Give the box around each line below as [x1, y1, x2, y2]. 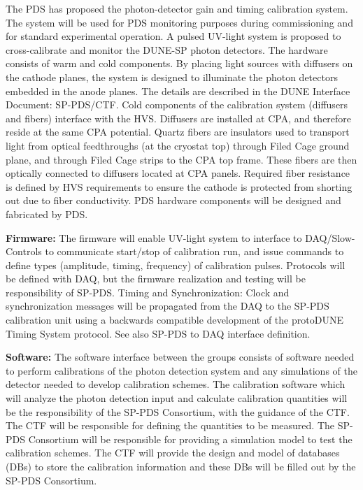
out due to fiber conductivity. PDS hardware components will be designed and [6, 193, 341, 208]
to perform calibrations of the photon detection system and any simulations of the [6, 363, 357, 377]
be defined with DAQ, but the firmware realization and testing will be [6, 271, 306, 286]
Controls [6, 244, 42, 259]
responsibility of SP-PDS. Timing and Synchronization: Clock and [6, 284, 290, 299]
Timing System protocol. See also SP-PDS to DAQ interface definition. [6, 326, 311, 340]
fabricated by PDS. [6, 206, 88, 221]
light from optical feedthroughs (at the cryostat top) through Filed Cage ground [6, 138, 350, 152]
